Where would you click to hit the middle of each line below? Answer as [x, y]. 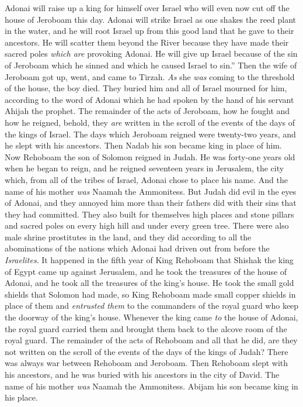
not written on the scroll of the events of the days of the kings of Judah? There [147, 351]
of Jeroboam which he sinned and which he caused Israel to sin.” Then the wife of [151, 65]
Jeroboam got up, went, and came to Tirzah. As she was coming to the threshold [150, 76]
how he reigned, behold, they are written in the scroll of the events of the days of [150, 122]
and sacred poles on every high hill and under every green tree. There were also [147, 225]
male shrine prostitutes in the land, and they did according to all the [128, 237]
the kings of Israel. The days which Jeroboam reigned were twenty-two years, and [150, 134]
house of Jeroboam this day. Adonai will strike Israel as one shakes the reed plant [151, 19]
